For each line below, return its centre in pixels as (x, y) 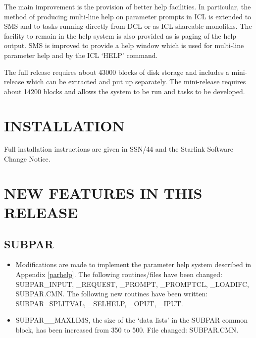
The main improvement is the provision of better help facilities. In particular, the (128, 6)
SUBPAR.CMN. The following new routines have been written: (112, 294)
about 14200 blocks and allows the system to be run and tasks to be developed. (125, 91)
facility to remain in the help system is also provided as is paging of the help (120, 35)
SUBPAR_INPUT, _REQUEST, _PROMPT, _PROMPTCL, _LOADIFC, (132, 284)
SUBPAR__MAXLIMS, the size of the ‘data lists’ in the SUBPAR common (132, 320)
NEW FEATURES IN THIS (103, 193)
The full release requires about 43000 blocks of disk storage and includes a (117, 72)
